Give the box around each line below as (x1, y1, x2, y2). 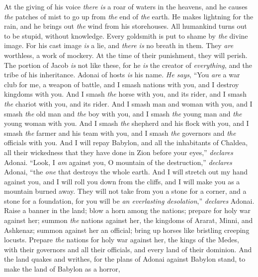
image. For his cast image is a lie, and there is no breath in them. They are (4, 40, 234, 51)
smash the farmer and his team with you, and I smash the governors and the (4, 127, 236, 138)
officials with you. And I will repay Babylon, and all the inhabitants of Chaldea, (4, 137, 248, 148)
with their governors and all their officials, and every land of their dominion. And (4, 244, 252, 254)
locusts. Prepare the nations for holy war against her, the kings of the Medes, (4, 234, 239, 245)
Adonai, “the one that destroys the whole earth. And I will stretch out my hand (4, 166, 248, 177)
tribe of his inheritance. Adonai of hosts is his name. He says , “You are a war (4, 69, 240, 80)
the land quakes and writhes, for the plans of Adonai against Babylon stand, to (4, 254, 246, 264)
